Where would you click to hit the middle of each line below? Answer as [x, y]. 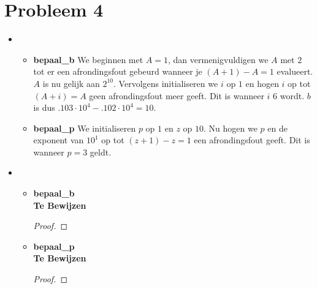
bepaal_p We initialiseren [85, 128]
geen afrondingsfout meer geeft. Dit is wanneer [177, 95]
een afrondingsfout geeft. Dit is [252, 140]
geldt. [101, 152]
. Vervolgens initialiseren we [166, 83]
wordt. [292, 95]
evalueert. [295, 71]
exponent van [59, 140]
